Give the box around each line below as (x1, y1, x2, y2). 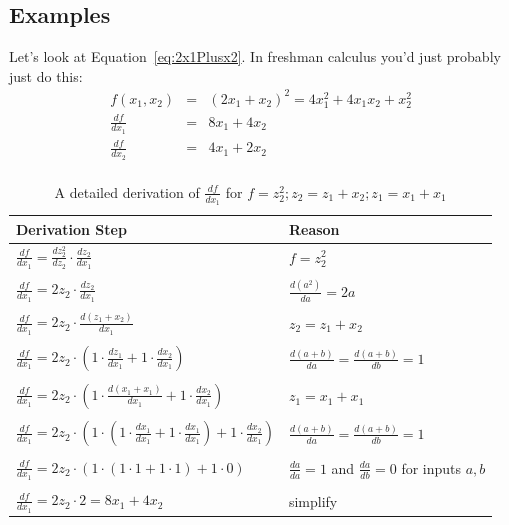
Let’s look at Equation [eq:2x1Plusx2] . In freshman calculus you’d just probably (9, 46, 501, 67)
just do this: (9, 65, 83, 86)
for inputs (401, 457, 462, 478)
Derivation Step (16, 218, 127, 239)
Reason (288, 218, 340, 239)
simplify (288, 490, 338, 511)
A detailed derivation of (54, 181, 200, 202)
